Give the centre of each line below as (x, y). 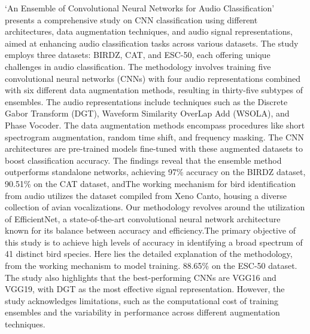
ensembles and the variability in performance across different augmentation (142, 312)
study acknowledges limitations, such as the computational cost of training (142, 300)
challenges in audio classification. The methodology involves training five (138, 66)
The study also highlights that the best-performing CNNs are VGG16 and (141, 277)
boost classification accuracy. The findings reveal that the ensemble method (143, 160)
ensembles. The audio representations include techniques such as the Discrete (146, 101)
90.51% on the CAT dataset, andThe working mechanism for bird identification (151, 183)
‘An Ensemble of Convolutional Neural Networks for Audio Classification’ (140, 8)
